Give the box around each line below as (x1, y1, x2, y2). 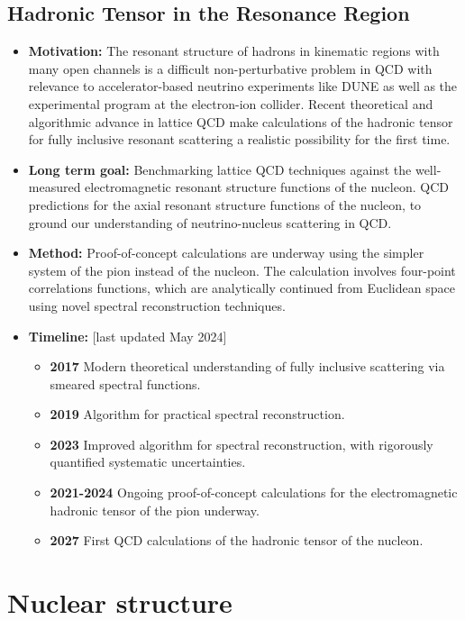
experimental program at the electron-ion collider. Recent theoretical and (28, 94, 433, 113)
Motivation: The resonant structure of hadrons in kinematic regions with (28, 41, 440, 60)
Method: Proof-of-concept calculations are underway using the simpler (28, 243, 424, 262)
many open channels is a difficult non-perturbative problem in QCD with (28, 59, 433, 77)
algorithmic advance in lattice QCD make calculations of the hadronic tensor (28, 112, 453, 131)
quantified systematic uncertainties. (50, 452, 246, 471)
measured (28, 178, 81, 196)
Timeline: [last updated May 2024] (28, 326, 227, 345)
